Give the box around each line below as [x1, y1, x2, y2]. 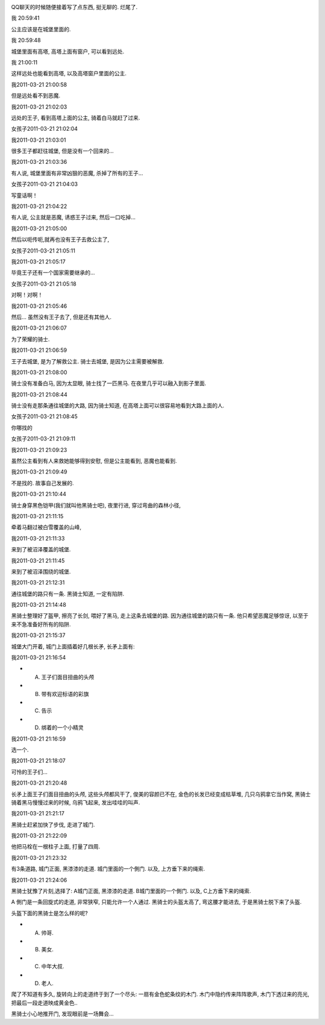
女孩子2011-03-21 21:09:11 [11, 435, 76, 442]
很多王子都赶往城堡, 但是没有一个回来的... [11, 148, 114, 155]
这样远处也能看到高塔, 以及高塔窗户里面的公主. [11, 70, 127, 77]
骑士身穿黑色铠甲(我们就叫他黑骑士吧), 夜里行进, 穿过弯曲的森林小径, [11, 501, 181, 509]
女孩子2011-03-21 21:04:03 [11, 181, 78, 188]
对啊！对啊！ [11, 291, 43, 298]
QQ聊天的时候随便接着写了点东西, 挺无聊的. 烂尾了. [11, 4, 138, 10]
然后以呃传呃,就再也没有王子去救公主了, [11, 236, 110, 243]
